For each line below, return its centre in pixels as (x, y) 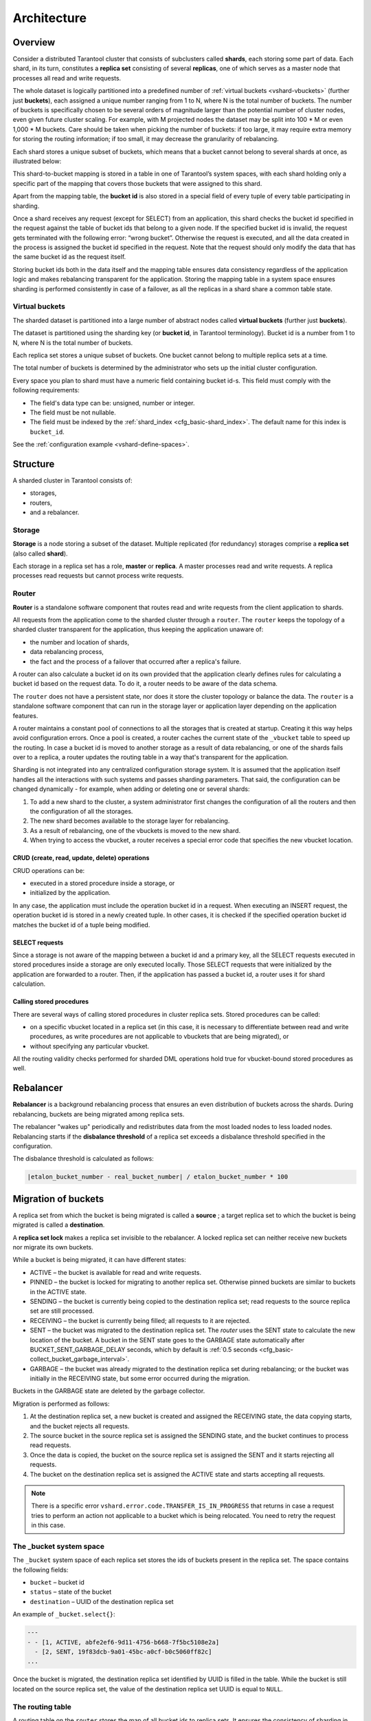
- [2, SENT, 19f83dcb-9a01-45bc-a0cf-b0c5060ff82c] (123, 1652)
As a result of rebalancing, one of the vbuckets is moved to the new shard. (135, 830)
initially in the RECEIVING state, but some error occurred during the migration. (140, 1379)
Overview (34, 42)
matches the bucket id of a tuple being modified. (81, 925)
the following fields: (41, 1570)
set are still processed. (62, 1311)
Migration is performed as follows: (61, 1404)
